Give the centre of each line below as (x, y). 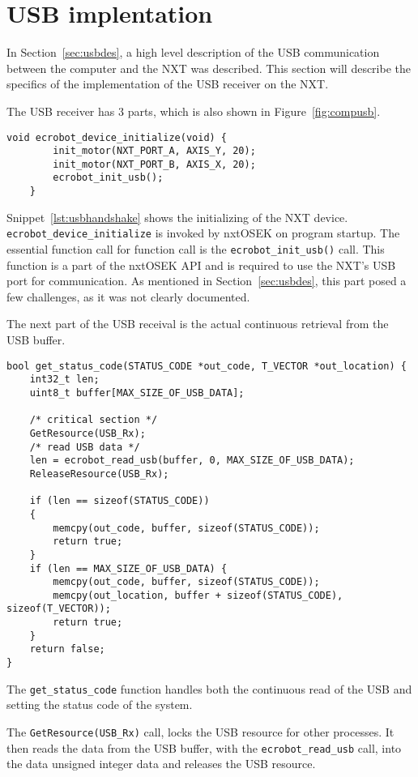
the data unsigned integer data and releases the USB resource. (161, 764)
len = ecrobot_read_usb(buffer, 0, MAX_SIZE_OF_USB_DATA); (192, 461)
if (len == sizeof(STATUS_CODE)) (119, 501)
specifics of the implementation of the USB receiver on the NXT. (168, 84)
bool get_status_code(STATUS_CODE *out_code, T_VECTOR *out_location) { (207, 366)
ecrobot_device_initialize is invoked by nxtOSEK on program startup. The (203, 233)
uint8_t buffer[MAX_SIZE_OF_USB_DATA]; (137, 393)
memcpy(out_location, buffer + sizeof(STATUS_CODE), (198, 595)
